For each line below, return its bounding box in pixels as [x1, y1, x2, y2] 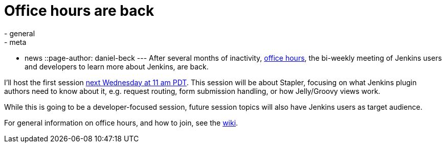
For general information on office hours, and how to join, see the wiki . [4, 118, 238, 127]
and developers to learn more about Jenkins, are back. [25, 62, 209, 71]
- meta [4, 37, 27, 46]
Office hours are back [4, 2, 154, 19]
